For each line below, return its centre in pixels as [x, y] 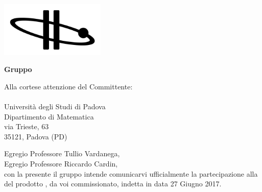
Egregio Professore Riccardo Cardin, [61, 163]
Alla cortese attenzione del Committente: [68, 86]
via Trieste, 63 [27, 126]
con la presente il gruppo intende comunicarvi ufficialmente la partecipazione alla [131, 173]
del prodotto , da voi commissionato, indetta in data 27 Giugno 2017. [113, 184]
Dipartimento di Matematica [49, 116]
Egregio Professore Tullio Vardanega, [62, 153]
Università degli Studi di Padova [55, 106]
